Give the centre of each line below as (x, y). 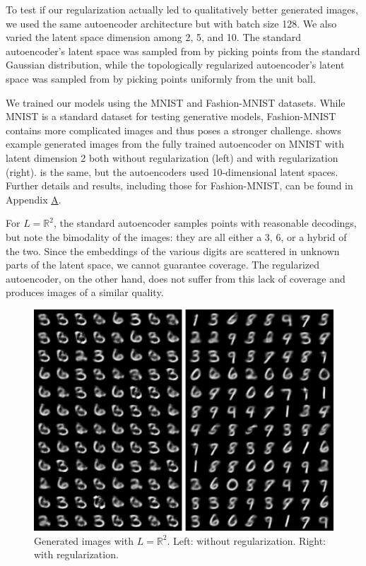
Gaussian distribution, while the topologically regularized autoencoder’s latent (175, 65)
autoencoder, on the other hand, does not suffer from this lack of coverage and (176, 278)
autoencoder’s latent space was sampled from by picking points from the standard (183, 51)
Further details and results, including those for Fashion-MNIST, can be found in (179, 185)
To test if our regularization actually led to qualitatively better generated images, (182, 9)
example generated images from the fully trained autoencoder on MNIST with (175, 144)
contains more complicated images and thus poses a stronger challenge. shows (173, 130)
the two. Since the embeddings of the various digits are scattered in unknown (173, 250)
